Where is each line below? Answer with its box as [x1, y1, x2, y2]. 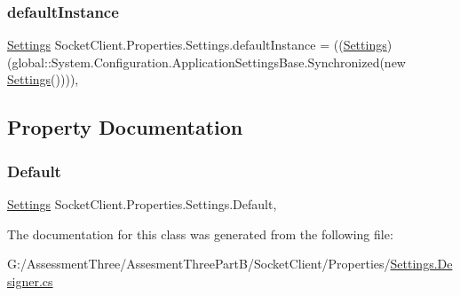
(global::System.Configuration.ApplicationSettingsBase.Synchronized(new [7, 52, 406, 71]
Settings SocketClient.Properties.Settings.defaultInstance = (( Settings [7, 35, 387, 54]
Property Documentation [7, 113, 243, 141]
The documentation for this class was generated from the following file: [7, 224, 393, 243]
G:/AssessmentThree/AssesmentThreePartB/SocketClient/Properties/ [7, 254, 391, 273]
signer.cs [7, 271, 53, 290]
